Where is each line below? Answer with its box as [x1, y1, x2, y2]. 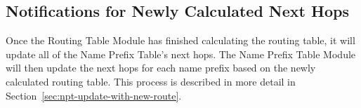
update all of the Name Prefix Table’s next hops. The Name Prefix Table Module [6, 46, 356, 61]
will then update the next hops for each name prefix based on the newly [6, 60, 316, 75]
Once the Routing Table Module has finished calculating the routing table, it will [6, 33, 355, 48]
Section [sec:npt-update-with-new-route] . [6, 88, 182, 102]
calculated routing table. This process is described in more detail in [6, 74, 296, 88]
